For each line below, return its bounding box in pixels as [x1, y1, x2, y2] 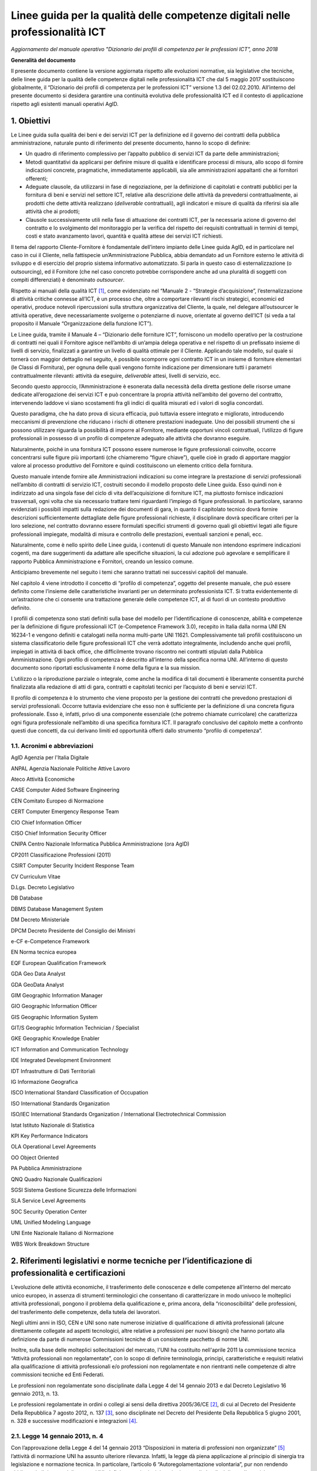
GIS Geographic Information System [11, 1013, 98, 1020]
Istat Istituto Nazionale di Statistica [11, 1121, 95, 1129]
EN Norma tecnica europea [11, 949, 77, 956]
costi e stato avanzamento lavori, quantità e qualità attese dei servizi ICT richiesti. [25, 232, 223, 239]
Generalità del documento [11, 56, 76, 64]
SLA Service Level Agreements [11, 1197, 86, 1204]
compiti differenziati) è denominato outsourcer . [11, 277, 125, 284]
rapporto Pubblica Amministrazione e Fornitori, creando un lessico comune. [11, 558, 194, 565]
